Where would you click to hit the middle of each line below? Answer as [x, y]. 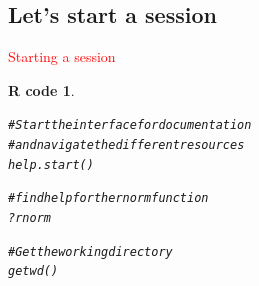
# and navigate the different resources [126, 145]
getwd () [33, 271]
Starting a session [62, 56]
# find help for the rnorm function [108, 198]
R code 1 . [41, 89]
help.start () [51, 164]
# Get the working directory [90, 251]
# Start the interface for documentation [130, 125]
